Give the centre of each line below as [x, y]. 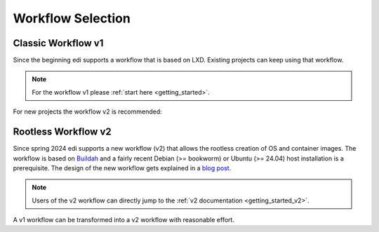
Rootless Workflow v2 [62, 132]
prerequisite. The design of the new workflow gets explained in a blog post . [122, 168]
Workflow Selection [72, 18]
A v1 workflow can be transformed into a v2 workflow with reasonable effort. [124, 220]
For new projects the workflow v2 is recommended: [88, 111]
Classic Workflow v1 [58, 43]
